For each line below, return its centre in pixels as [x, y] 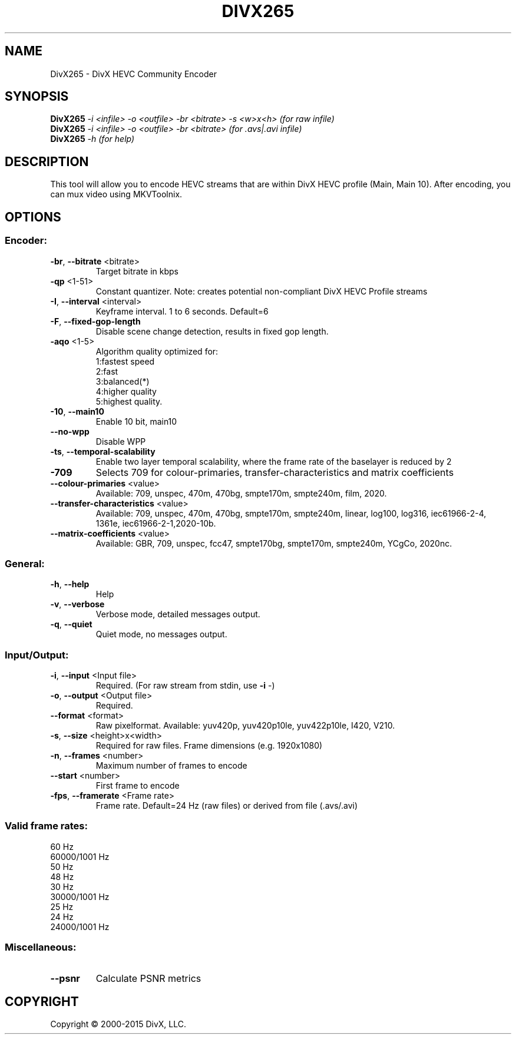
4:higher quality [126, 391]
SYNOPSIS [37, 97]
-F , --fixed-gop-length [95, 321]
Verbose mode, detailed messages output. [178, 614]
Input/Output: [37, 655]
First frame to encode [138, 785]
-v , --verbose [77, 604]
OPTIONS [33, 217]
